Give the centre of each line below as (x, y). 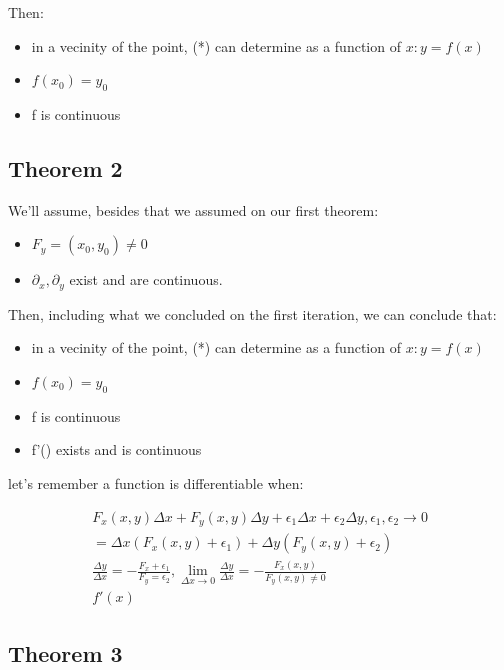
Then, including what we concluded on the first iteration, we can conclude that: (252, 313)
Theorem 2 (65, 167)
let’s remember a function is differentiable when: (156, 483)
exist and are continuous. (146, 279)
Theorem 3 (65, 652)
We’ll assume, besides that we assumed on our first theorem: (193, 209)
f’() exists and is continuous (116, 449)
